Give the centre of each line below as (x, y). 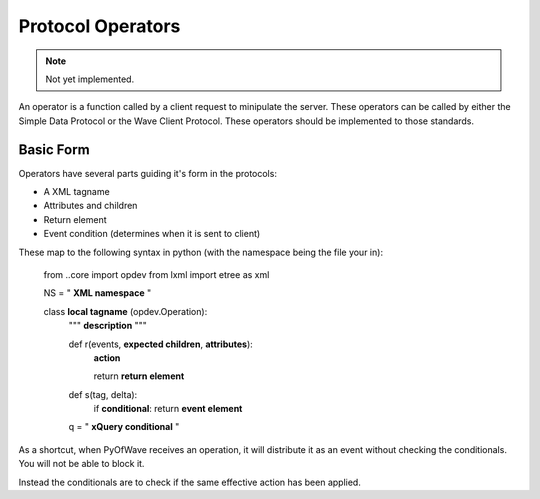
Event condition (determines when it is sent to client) (152, 234)
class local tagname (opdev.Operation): (125, 311)
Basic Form (54, 149)
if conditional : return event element (168, 409)
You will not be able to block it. (81, 464)
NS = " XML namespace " (97, 293)
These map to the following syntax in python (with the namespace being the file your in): (201, 252)
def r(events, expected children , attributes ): (161, 344)
